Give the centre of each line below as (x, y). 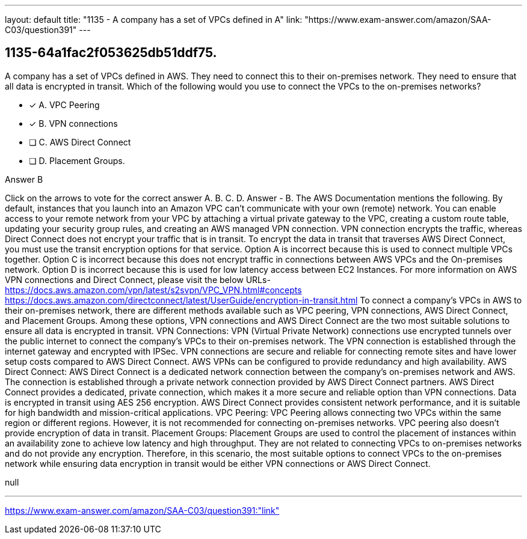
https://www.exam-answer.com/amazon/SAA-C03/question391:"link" (142, 510)
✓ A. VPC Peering (64, 105)
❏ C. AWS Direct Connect (80, 142)
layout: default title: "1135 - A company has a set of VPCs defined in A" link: (154, 20)
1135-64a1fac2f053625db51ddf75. (111, 53)
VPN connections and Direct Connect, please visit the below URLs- (138, 279)
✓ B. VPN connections (73, 123)
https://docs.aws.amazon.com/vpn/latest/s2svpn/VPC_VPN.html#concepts (153, 290)
